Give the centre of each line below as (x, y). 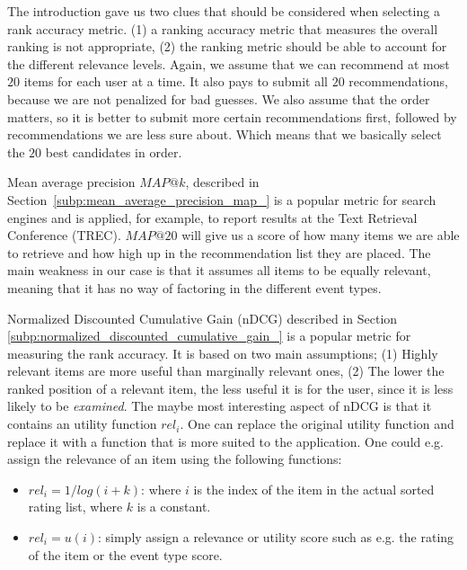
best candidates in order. (114, 151)
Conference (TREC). (64, 235)
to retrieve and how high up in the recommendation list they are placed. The (219, 252)
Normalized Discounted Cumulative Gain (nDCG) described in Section (203, 318)
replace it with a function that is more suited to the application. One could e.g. (225, 441)
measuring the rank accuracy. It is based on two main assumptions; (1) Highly (223, 353)
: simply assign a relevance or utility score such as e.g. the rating (276, 537)
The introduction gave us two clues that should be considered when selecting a (224, 11)
